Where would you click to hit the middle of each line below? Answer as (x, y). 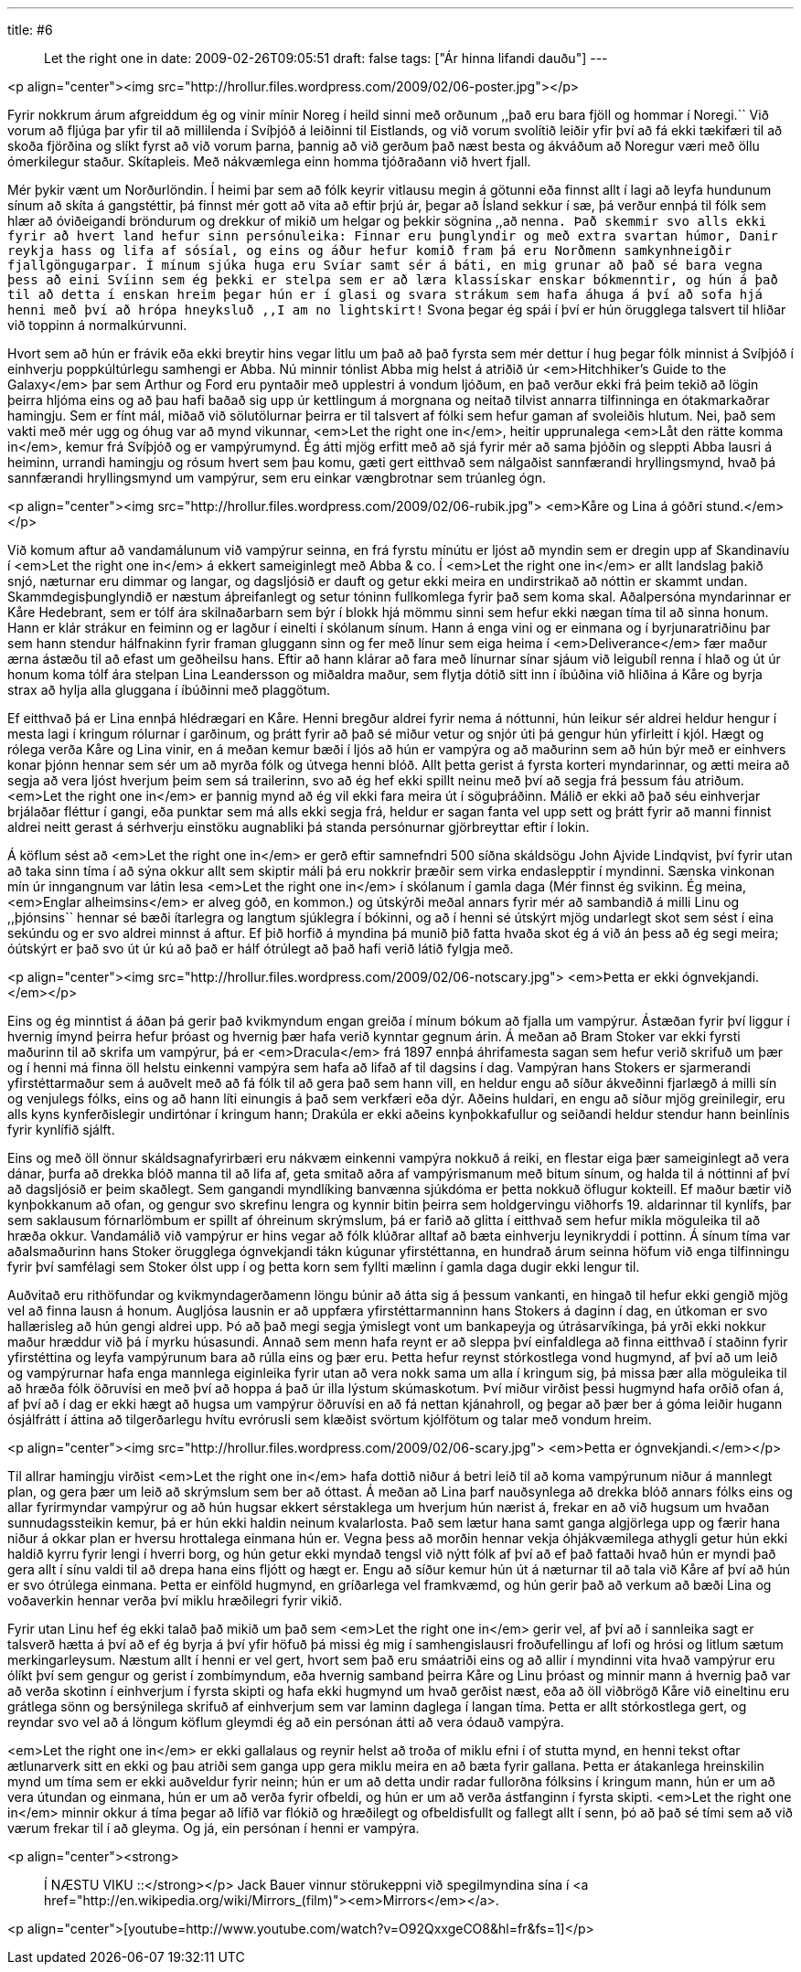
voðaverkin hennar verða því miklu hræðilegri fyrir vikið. (175, 1600)
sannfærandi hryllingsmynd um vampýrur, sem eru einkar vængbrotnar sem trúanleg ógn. (277, 478)
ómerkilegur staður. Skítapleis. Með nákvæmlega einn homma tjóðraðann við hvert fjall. (269, 161)
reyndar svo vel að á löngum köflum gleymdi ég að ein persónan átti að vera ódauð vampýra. (286, 1722)
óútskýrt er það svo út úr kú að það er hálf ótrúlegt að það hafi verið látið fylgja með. (261, 949)
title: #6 (30, 30)
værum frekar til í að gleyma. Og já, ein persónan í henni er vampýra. (214, 1828)
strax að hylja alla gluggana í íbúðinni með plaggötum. (169, 690)
